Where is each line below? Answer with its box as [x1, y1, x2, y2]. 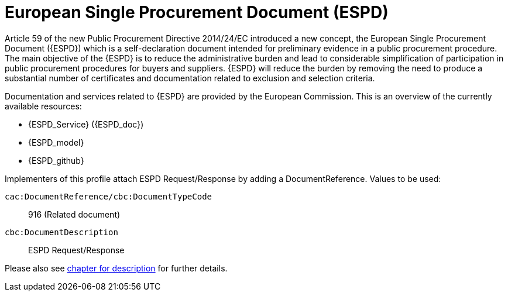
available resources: [5, 101, 82, 111]
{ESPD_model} [28, 137, 84, 147]
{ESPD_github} [28, 155, 84, 166]
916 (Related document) [28, 209, 121, 219]
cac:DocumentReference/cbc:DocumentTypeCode [5, 191, 212, 201]
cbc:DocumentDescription [5, 227, 118, 237]
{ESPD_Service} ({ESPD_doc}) [28, 119, 144, 129]
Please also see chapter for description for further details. [5, 263, 228, 273]
